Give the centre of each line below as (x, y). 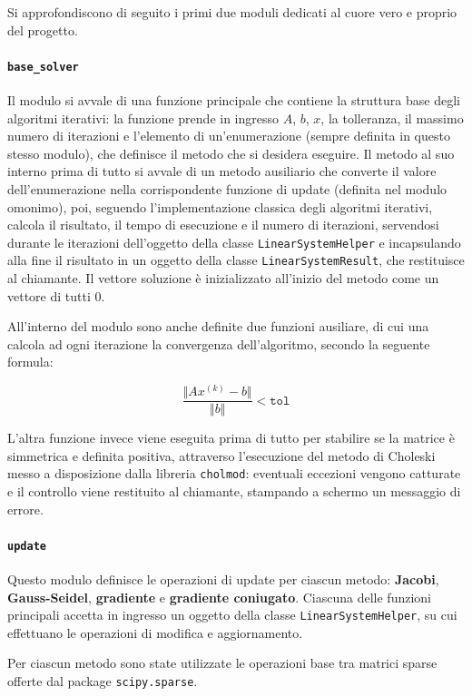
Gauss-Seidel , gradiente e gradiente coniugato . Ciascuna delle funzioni (220, 597)
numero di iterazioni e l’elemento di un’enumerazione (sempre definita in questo (229, 136)
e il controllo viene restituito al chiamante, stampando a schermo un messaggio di (234, 491)
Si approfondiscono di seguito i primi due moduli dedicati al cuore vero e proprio (232, 12)
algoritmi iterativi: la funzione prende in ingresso (143, 118)
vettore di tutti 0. (56, 295)
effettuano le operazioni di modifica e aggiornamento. (155, 632)
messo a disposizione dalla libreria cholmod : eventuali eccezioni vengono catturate (234, 473)
